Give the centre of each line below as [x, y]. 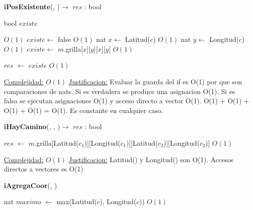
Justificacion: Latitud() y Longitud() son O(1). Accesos [151, 159]
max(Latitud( [77, 201]
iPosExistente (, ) [32, 6]
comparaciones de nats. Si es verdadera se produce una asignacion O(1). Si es [119, 91]
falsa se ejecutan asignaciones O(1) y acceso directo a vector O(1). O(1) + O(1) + [127, 101]
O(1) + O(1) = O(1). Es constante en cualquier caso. [84, 110]
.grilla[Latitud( [57, 143]
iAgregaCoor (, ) [30, 185]
